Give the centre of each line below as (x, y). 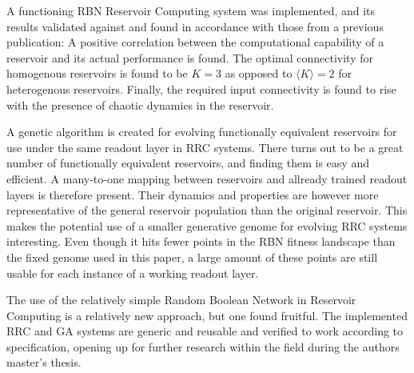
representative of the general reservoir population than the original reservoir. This (207, 210)
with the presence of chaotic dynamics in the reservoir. (140, 104)
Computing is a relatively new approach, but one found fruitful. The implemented (207, 315)
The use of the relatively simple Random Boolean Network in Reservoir (181, 300)
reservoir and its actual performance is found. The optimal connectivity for (190, 57)
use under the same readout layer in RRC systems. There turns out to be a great (205, 147)
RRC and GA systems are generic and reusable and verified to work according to (205, 331)
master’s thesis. (44, 362)
